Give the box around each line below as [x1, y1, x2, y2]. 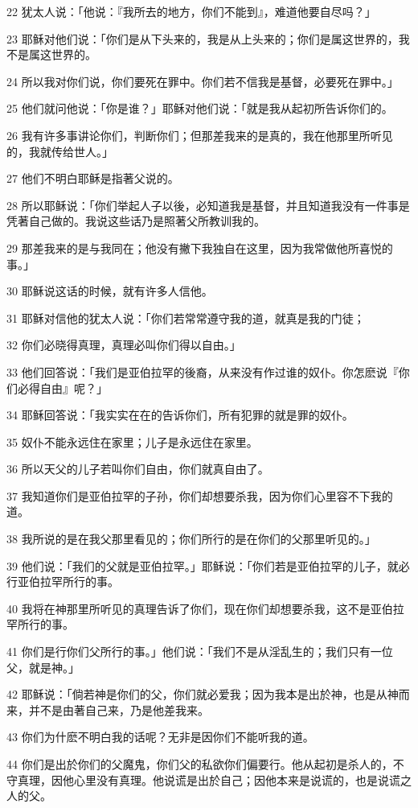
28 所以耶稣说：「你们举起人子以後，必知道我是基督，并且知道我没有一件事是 [6, 196, 410, 213]
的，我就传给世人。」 [6, 142, 113, 159]
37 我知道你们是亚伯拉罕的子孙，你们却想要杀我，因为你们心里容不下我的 [6, 487, 393, 504]
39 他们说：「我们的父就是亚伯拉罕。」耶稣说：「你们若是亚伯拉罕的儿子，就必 [6, 557, 410, 574]
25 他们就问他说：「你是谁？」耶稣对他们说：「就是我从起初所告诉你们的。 [6, 100, 393, 117]
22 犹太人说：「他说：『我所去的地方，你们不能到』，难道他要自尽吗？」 [6, 3, 376, 19]
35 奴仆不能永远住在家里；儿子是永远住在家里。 [6, 433, 258, 450]
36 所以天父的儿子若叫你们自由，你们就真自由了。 [6, 460, 269, 477]
